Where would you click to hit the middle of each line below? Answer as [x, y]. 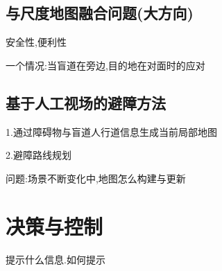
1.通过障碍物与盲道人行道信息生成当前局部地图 [111, 131]
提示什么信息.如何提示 [55, 259]
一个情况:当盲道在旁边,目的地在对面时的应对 [105, 65]
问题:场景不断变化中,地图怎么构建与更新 [96, 178]
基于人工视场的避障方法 [86, 102]
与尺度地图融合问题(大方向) [100, 13]
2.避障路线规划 [39, 155]
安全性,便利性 [36, 42]
